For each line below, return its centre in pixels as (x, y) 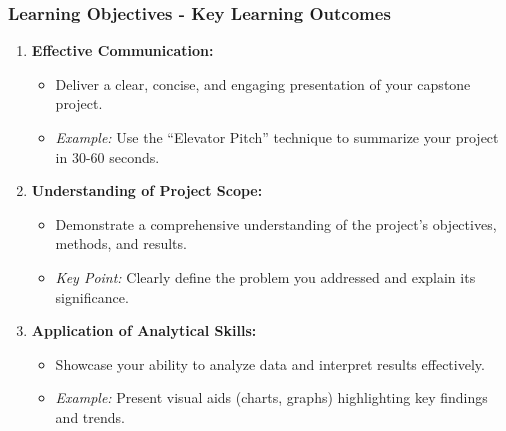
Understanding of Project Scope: (147, 190)
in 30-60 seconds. (107, 156)
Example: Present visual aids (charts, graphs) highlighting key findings (271, 397)
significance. (92, 296)
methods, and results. (121, 243)
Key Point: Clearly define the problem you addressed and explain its (265, 276)
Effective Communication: (122, 50)
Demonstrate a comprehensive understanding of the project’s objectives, (276, 223)
